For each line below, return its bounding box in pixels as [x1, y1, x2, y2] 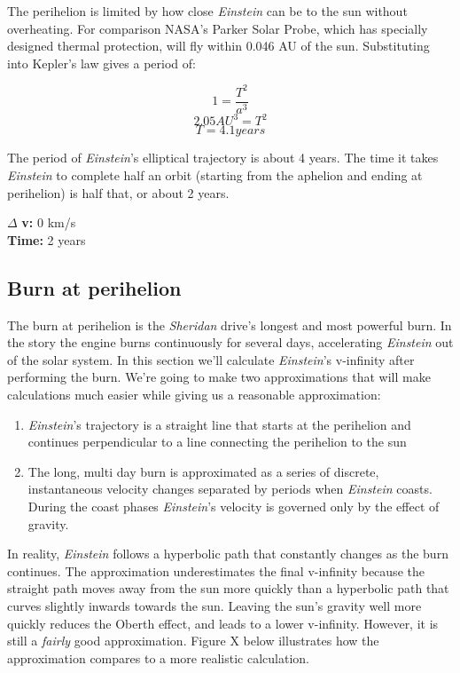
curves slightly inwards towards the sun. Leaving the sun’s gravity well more [7, 596, 422, 614]
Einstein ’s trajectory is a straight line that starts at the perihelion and [27, 415, 411, 433]
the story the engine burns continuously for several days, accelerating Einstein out [7, 333, 454, 352]
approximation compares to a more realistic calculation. [7, 648, 309, 667]
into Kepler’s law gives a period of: [7, 53, 196, 72]
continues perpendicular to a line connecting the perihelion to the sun [27, 432, 407, 451]
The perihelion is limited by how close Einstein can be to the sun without [7, 2, 408, 20]
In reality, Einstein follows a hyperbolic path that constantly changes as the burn [7, 544, 448, 563]
